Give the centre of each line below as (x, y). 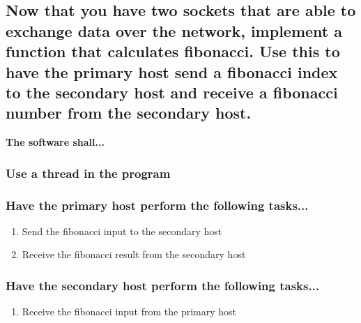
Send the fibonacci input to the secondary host (122, 231)
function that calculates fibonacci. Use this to (173, 51)
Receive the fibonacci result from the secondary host (134, 254)
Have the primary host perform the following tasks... (157, 205)
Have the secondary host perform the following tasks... (163, 285)
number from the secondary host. (129, 113)
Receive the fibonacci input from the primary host (129, 311)
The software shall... (55, 142)
